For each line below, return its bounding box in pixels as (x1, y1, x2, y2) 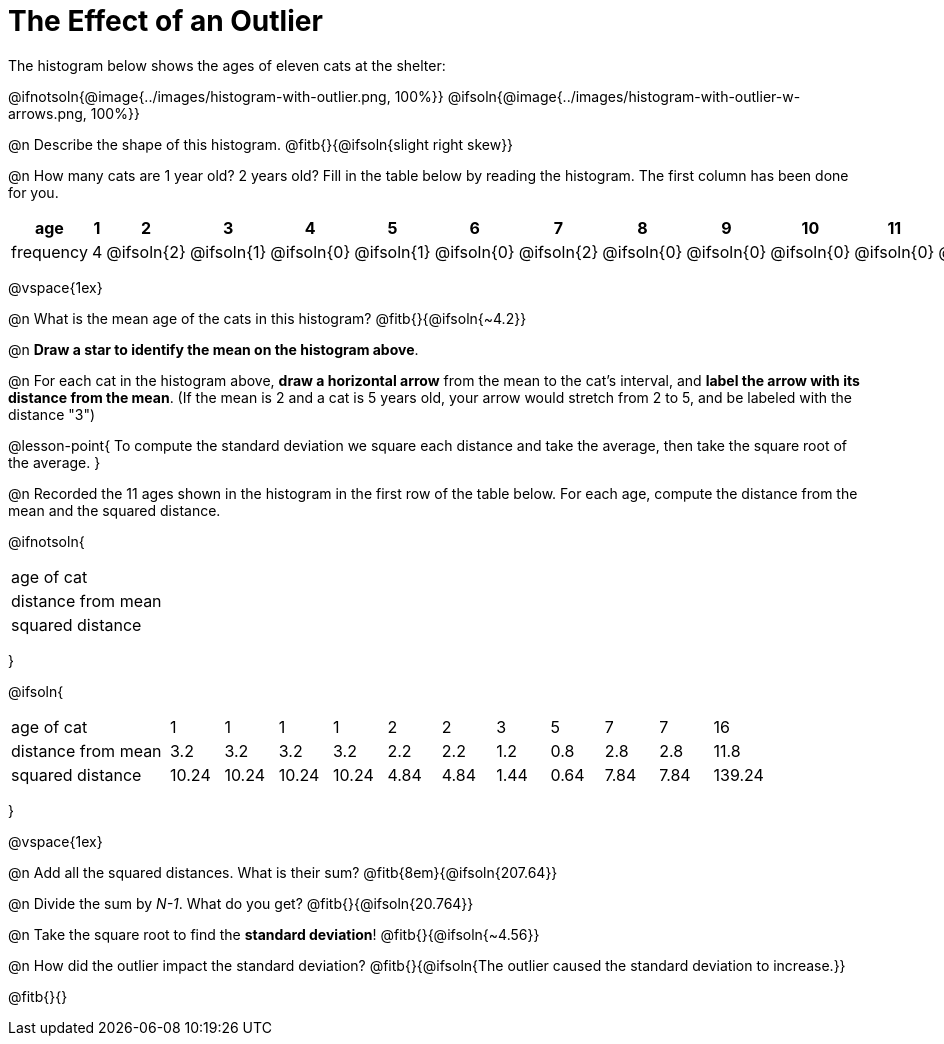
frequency (11, 241, 88, 262)
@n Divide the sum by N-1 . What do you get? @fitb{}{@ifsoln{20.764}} (8, 894, 474, 912)
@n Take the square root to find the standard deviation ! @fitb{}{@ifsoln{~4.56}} (8, 925, 540, 943)
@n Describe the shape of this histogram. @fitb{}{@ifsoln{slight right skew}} (8, 135, 514, 153)
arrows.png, (8, 104, 87, 122)
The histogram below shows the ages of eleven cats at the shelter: (8, 56, 446, 74)
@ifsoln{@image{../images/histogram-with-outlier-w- (447, 87, 801, 105)
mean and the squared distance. (8, 501, 221, 519)
